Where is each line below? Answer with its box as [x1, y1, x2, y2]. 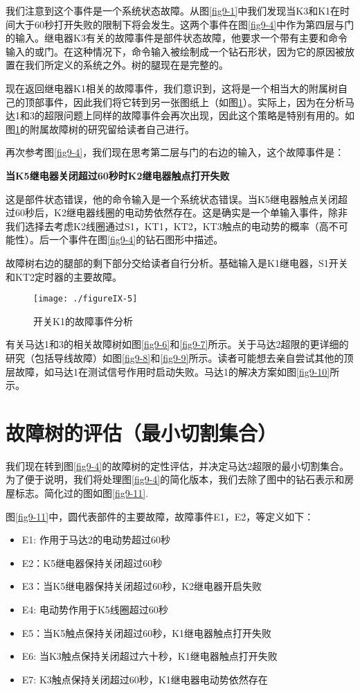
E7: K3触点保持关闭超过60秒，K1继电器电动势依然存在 [21, 672, 268, 686]
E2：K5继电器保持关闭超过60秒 [21, 555, 163, 570]
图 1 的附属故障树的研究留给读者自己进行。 [6, 121, 195, 136]
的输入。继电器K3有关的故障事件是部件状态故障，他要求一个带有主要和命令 [6, 30, 348, 45]
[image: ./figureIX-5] [33, 294, 138, 304]
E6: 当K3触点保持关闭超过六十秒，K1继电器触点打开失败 [21, 649, 278, 663]
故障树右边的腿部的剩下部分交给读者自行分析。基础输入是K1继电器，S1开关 [6, 255, 348, 270]
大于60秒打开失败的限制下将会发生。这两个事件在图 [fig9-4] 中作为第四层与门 [15, 17, 354, 31]
